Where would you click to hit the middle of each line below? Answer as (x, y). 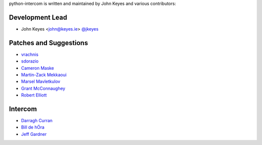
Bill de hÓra (33, 127)
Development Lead (38, 17)
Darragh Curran (37, 121)
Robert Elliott (34, 95)
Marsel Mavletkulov (41, 81)
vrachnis (30, 54)
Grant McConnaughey (43, 88)
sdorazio (30, 61)
